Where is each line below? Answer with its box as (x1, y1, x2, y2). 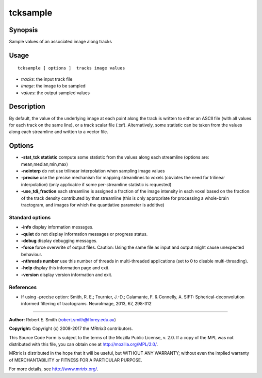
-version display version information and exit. (21, 272, 113, 277)
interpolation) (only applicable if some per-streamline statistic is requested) (21, 181, 172, 187)
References (9, 284, 37, 291)
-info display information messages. (21, 224, 94, 230)
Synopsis (9, 26, 38, 34)
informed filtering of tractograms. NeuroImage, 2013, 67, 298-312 (21, 301, 152, 307)
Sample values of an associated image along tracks (9, 39, 112, 45)
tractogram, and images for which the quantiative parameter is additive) (21, 202, 164, 207)
